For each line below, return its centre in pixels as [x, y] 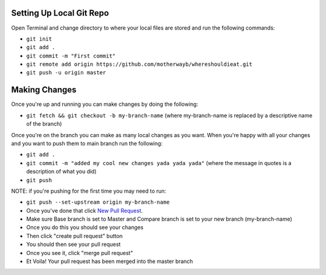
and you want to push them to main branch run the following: [87, 143]
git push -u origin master [66, 73]
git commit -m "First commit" [71, 56]
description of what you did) [61, 172]
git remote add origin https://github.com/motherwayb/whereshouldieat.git [139, 64]
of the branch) [44, 124]
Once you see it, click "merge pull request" [80, 253]
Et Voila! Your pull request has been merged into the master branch [110, 261]
